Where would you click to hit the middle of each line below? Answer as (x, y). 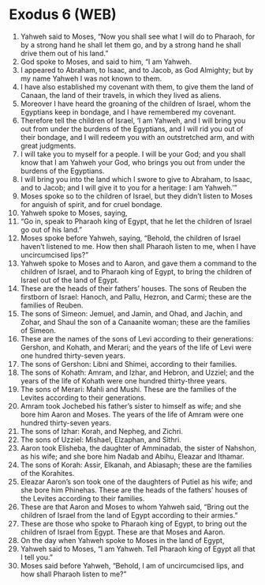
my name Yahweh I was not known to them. (91, 78)
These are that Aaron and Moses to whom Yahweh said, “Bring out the (134, 507)
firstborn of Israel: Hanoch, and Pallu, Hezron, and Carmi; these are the (136, 296)
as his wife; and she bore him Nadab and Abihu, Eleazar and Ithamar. (132, 456)
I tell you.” (37, 557)
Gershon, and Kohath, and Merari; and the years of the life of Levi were (136, 347)
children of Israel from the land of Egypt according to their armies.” (129, 515)
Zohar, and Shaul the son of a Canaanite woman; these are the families (135, 322)
